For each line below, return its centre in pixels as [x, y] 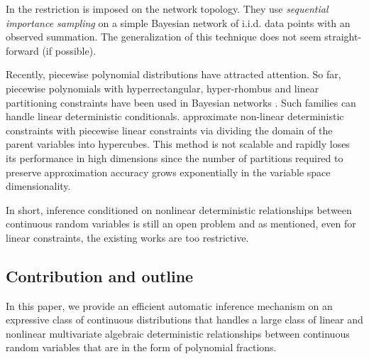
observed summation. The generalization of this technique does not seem [164, 37]
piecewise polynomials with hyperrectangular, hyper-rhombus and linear [163, 88]
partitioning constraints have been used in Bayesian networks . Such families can [181, 102]
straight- [343, 37]
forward [22, 50]
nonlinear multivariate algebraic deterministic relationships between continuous [178, 333]
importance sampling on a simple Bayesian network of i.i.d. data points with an [178, 22]
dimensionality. [38, 186]
